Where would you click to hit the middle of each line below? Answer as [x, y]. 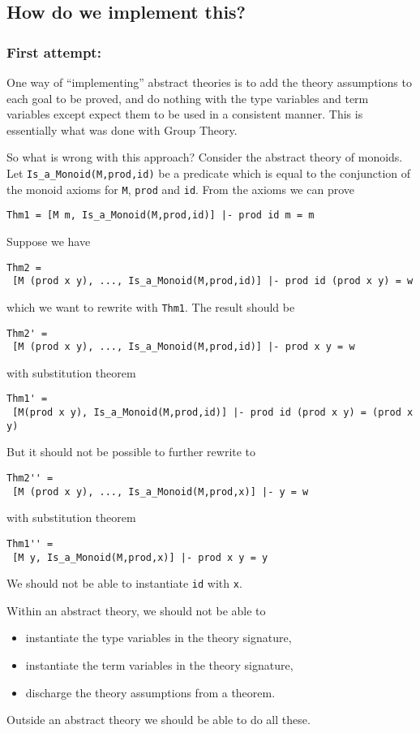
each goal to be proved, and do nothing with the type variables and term [188, 98]
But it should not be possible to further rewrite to [131, 452]
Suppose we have [49, 241]
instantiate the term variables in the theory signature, [159, 665]
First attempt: [54, 52]
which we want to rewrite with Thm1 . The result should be [151, 306]
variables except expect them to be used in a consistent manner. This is [185, 114]
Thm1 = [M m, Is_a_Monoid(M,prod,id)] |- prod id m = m [161, 216]
